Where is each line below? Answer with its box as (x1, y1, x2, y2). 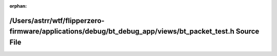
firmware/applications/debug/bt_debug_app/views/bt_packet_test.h (9, 27, 234, 36)
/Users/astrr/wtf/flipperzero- (9, 16, 105, 25)
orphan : (9, 3, 27, 9)
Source (235, 27, 260, 36)
